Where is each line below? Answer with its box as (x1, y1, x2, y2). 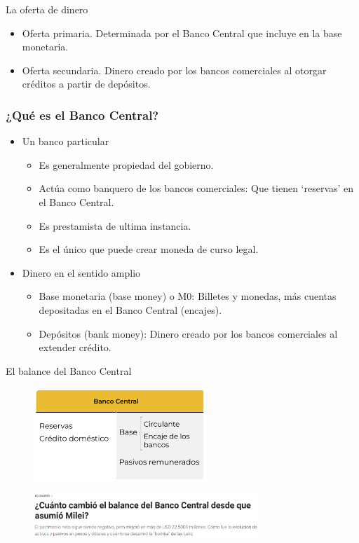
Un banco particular (22, 134, 109, 149)
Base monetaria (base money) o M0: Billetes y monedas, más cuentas (39, 289, 337, 303)
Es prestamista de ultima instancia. (39, 218, 191, 233)
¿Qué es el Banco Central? (6, 106, 159, 123)
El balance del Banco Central (6, 363, 132, 378)
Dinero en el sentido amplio (22, 265, 141, 280)
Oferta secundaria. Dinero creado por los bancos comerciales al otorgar (22, 62, 327, 77)
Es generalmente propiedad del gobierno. (39, 157, 214, 172)
